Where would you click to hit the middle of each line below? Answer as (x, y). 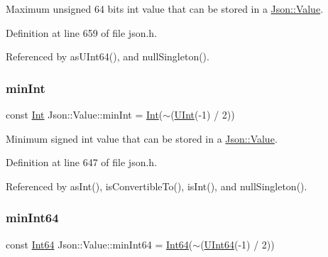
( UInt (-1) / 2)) (203, 114)
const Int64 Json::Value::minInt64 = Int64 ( (99, 244)
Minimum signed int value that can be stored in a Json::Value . (142, 138)
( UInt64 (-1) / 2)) (237, 244)
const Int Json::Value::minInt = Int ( (84, 114)
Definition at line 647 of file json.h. (82, 162)
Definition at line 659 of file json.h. (82, 32)
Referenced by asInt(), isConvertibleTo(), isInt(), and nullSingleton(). (157, 186)
